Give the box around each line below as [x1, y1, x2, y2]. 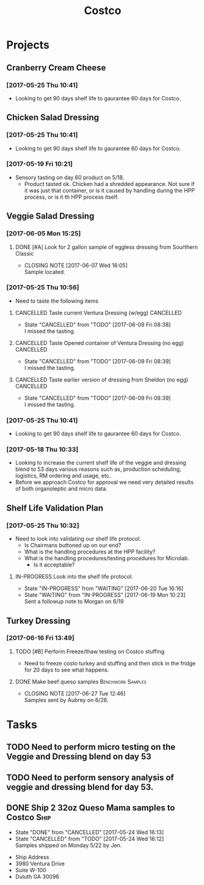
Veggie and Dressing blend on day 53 [6, 752, 151, 762]
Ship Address [15, 853, 49, 861]
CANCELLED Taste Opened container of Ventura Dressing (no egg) [15, 339, 184, 346]
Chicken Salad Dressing [6, 113, 100, 123]
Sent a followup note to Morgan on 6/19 [24, 598, 124, 605]
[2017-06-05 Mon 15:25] [6, 229, 81, 238]
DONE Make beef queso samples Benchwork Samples [15, 678, 147, 685]
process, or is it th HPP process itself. [24, 193, 119, 201]
